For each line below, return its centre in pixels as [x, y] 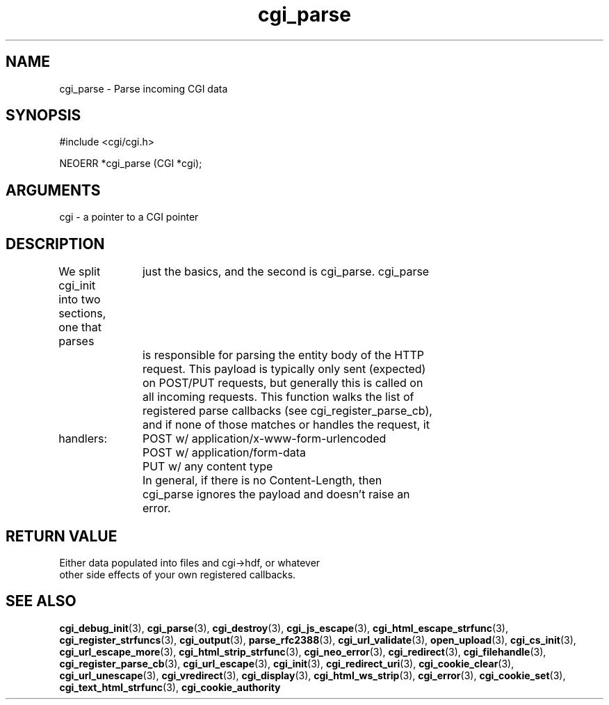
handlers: [83, 439]
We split [80, 272]
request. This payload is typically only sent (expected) [284, 369]
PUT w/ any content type [208, 467]
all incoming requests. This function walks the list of [278, 397]
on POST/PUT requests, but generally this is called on [283, 383]
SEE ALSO [41, 601]
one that [80, 327]
